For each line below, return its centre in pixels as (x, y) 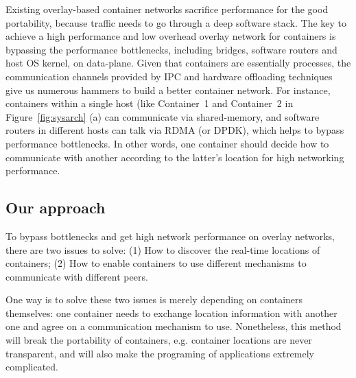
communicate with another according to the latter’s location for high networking (175, 157)
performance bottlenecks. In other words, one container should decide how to (167, 143)
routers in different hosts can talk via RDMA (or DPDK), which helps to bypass (175, 130)
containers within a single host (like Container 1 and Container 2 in (150, 103)
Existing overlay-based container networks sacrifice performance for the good (167, 9)
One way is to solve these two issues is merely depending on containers (154, 299)
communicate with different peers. (77, 276)
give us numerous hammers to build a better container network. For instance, (168, 90)
